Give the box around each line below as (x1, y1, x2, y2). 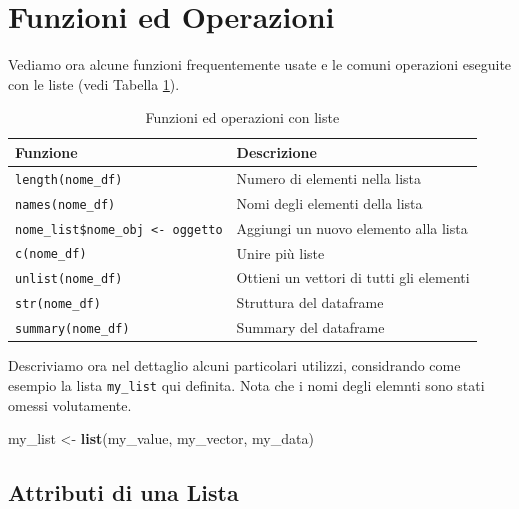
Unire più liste (236, 242, 325, 263)
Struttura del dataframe (236, 292, 384, 313)
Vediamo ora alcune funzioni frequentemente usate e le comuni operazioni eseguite (8, 54, 512, 75)
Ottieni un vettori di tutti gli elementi (236, 267, 470, 288)
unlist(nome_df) (15, 272, 123, 287)
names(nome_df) (15, 197, 116, 212)
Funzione (15, 141, 78, 162)
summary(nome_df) (15, 322, 130, 337)
